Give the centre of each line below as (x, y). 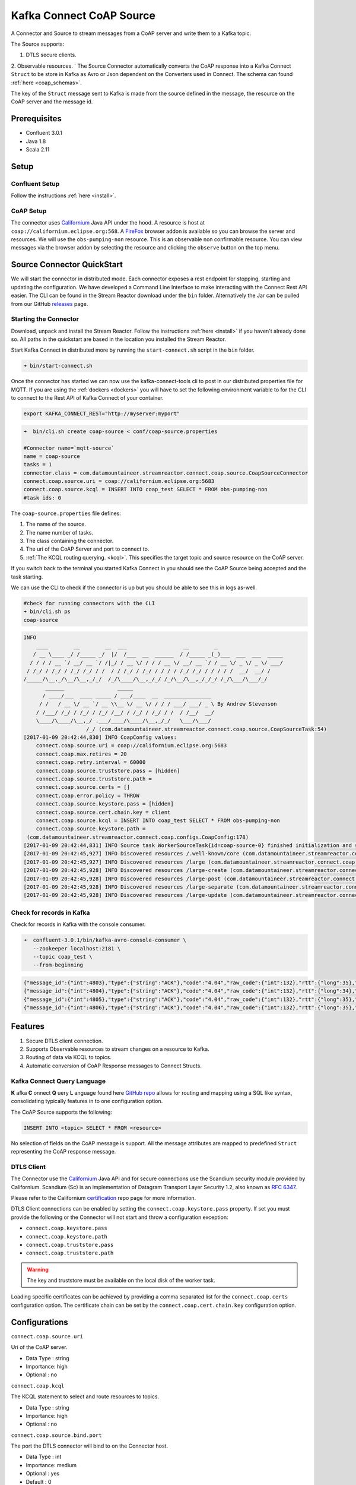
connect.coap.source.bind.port (56, 1435)
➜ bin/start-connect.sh (58, 366)
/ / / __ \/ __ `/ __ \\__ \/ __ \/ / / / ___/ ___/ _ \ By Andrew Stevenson (158, 704)
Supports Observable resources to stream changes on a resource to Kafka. (118, 1049)
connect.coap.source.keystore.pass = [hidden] (105, 804)
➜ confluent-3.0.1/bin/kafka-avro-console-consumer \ (105, 940)
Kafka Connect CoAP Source (83, 15)
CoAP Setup (29, 211)
